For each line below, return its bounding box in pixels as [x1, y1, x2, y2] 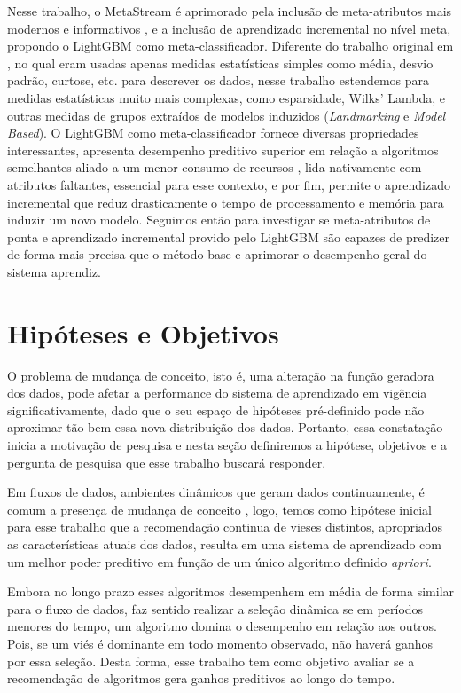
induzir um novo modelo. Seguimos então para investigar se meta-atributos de [7, 210, 431, 229]
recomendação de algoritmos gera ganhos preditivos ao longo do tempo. [7, 669, 395, 688]
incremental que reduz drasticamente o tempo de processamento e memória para [7, 193, 444, 211]
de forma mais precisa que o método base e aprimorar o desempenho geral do [7, 245, 427, 264]
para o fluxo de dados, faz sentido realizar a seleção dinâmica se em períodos [7, 599, 424, 618]
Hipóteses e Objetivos [7, 314, 279, 350]
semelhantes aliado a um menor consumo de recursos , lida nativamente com [7, 158, 422, 177]
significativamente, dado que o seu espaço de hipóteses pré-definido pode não [7, 400, 425, 419]
